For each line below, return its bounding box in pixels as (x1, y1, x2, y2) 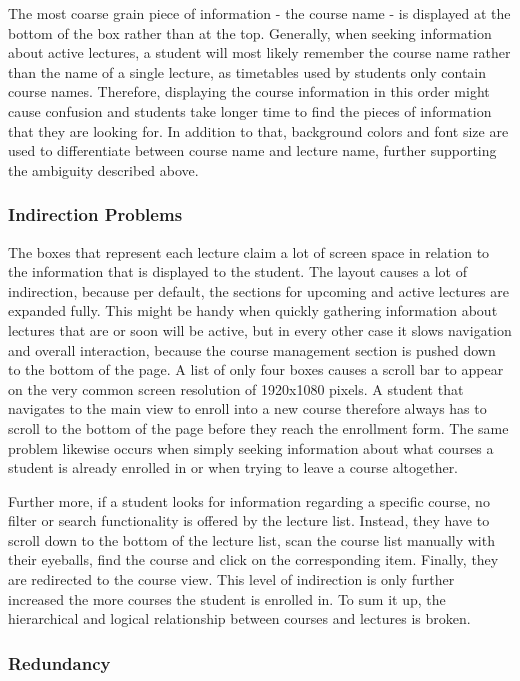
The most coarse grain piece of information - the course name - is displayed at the (8, 3, 511, 23)
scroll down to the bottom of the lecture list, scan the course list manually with (8, 529, 495, 550)
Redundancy (8, 650, 111, 675)
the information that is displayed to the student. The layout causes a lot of (8, 261, 467, 282)
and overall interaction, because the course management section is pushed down (8, 339, 496, 360)
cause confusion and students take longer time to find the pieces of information (8, 100, 492, 121)
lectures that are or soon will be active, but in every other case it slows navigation (8, 319, 512, 340)
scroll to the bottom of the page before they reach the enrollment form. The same (8, 417, 509, 438)
